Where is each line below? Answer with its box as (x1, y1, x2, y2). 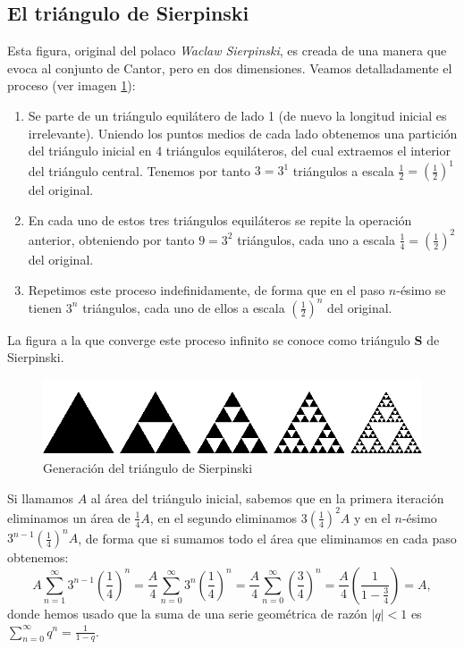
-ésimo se (396, 280, 446, 299)
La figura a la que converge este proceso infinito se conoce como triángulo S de (7, 330, 440, 349)
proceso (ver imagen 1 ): (7, 76, 136, 95)
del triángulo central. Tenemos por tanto (28, 161, 251, 180)
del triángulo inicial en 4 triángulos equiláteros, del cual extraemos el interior (28, 141, 451, 160)
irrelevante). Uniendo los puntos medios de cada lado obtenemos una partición (28, 123, 458, 142)
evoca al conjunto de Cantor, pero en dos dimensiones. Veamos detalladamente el (7, 58, 452, 77)
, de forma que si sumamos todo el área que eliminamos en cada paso (78, 528, 457, 547)
